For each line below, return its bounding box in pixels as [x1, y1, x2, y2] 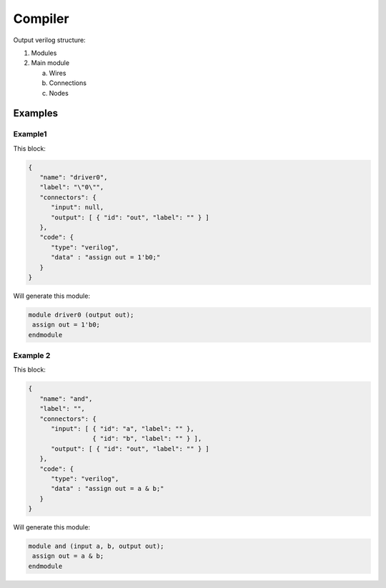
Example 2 [13, 351, 51, 361]
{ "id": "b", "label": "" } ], [91, 434, 202, 443]
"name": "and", [39, 394, 93, 403]
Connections [49, 79, 87, 87]
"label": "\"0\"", [39, 183, 104, 191]
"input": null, [51, 204, 104, 211]
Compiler [13, 11, 69, 26]
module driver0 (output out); [28, 311, 134, 319]
